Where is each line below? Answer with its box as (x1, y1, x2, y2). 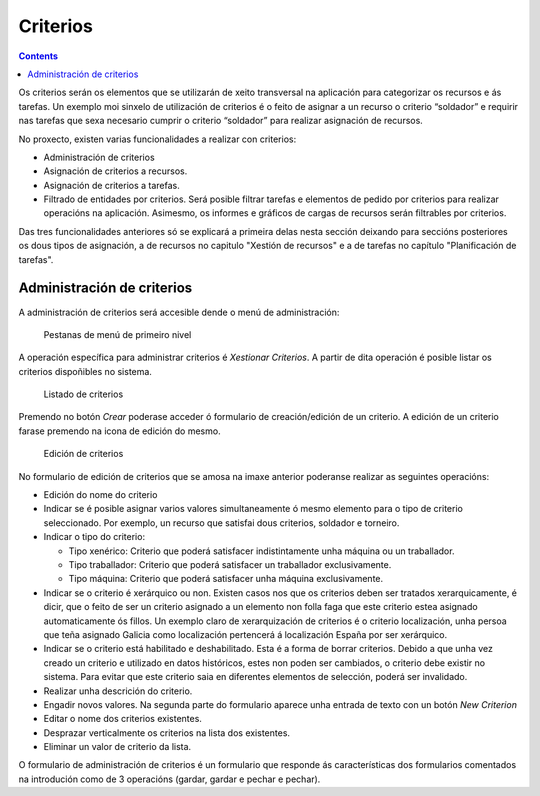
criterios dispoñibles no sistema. (18, 365, 152, 377)
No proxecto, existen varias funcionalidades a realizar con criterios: (18, 133, 297, 145)
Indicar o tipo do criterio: (43, 531, 145, 543)
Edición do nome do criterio (43, 489, 158, 501)
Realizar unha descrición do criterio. (43, 685, 193, 697)
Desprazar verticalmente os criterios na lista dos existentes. (43, 726, 290, 739)
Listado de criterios (43, 388, 124, 400)
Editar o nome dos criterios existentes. (43, 713, 202, 725)
